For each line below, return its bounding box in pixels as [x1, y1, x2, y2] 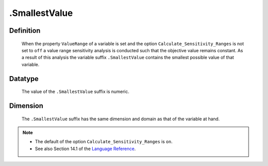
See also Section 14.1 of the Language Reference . [35, 146, 136, 152]
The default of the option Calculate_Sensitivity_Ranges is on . [35, 139, 173, 145]
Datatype [9, 75, 39, 83]
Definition [9, 26, 41, 35]
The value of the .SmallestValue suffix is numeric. [21, 88, 130, 94]
